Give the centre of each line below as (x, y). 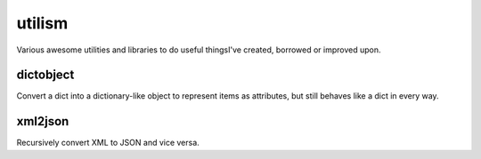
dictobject (45, 75)
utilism (42, 23)
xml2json (43, 121)
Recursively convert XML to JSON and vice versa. (108, 143)
